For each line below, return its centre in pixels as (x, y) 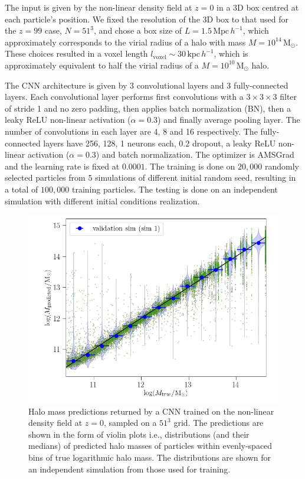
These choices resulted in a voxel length (76, 53)
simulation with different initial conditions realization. (102, 201)
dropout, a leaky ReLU (234, 143)
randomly (282, 166)
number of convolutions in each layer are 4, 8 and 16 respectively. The (131, 131)
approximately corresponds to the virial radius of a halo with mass (125, 42)
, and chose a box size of (138, 30)
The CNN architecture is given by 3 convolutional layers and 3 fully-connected (147, 85)
